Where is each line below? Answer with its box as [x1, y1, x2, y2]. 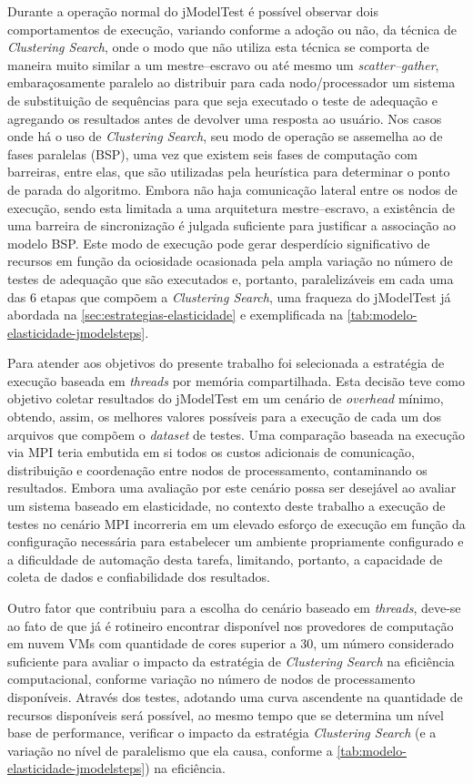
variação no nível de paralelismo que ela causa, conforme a [7, 740, 333, 759]
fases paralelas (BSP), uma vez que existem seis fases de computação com [7, 144, 418, 163]
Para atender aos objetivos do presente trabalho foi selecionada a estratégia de [7, 353, 445, 372]
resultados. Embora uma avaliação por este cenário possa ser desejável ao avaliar [7, 478, 457, 497]
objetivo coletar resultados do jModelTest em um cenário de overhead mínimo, [7, 389, 444, 408]
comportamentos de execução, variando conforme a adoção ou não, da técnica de [7, 19, 458, 38]
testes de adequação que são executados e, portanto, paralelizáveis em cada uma [7, 269, 454, 288]
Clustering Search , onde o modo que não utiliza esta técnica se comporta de [7, 37, 429, 56]
